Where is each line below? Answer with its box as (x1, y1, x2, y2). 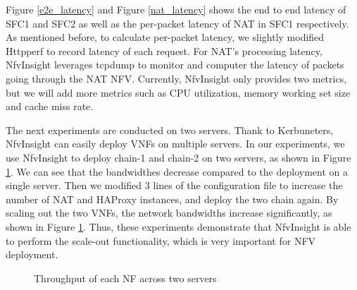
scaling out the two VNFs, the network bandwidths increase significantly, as (6, 205, 332, 220)
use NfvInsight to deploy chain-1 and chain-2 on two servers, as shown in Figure (6, 150, 351, 164)
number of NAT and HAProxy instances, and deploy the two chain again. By (6, 191, 339, 206)
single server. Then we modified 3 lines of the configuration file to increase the (6, 178, 343, 193)
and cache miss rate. (6, 99, 94, 114)
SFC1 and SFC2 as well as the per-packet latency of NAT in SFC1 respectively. (6, 16, 349, 30)
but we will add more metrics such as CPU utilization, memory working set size (6, 85, 351, 99)
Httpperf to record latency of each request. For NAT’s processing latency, (6, 43, 322, 58)
